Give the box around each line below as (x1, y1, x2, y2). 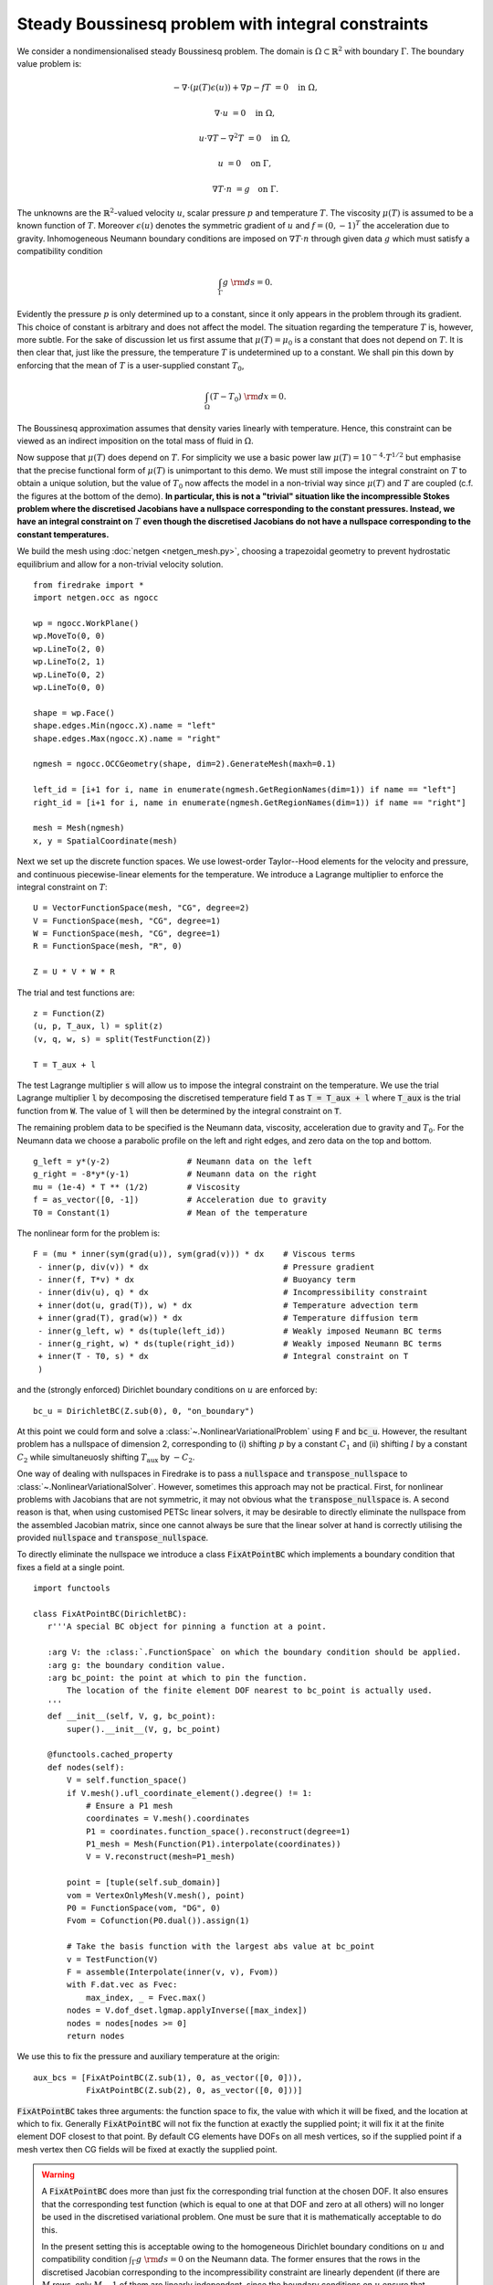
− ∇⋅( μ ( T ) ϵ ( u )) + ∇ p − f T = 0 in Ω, (173, 82, 319, 93)
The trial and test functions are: (16, 987, 135, 998)
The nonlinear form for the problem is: (16, 1228, 161, 1238)
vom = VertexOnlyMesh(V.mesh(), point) (67, 1890, 246, 1900)
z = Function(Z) (33, 1008, 106, 1019)
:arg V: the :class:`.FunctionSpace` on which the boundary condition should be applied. (47, 1647, 462, 1658)
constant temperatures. (16, 528, 110, 539)
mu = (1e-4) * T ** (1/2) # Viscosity (33, 1182, 241, 1192)
